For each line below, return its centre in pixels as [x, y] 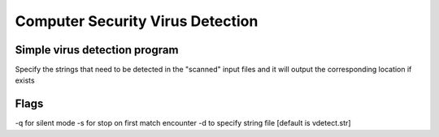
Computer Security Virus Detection [137, 21]
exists [25, 80]
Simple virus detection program [97, 50]
